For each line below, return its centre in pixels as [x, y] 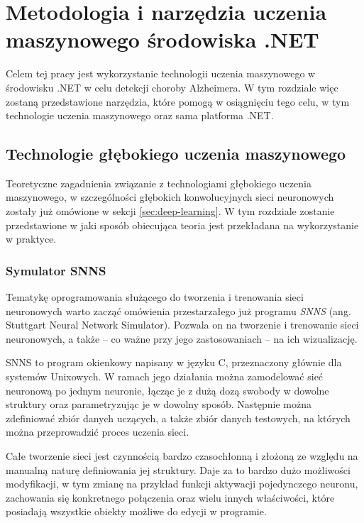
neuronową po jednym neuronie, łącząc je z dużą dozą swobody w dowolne [167, 390]
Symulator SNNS [56, 270]
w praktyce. [31, 239]
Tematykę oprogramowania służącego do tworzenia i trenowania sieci [155, 297]
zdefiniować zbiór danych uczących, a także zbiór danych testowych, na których [178, 418]
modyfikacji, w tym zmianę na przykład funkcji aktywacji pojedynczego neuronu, [182, 484]
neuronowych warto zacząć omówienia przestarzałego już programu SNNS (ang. [178, 310]
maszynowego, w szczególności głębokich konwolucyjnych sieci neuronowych [170, 197]
